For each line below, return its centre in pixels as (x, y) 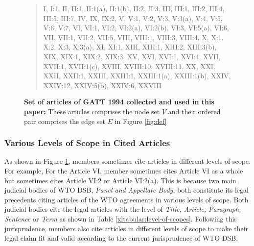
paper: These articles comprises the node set (92, 111)
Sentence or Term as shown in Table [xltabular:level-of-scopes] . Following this (121, 218)
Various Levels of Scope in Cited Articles (87, 143)
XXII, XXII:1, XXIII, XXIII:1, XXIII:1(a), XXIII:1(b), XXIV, (137, 76)
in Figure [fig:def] (141, 121)
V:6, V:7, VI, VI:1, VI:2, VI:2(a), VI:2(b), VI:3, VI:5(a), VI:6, (136, 28)
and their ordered (194, 111)
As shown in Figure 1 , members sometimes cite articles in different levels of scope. (127, 161)
